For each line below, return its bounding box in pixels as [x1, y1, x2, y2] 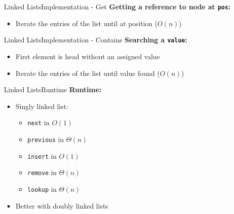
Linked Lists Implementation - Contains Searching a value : [4, 35, 188, 45]
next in [27, 117, 50, 128]
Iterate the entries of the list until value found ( [15, 68, 160, 78]
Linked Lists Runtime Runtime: [4, 84, 102, 95]
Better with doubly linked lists [15, 200, 108, 211]
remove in [27, 167, 57, 178]
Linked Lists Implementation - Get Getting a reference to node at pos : [4, 1, 231, 11]
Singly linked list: [15, 101, 69, 111]
